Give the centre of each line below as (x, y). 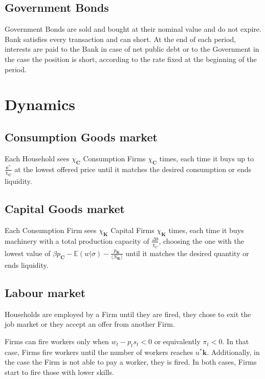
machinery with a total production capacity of (77, 240)
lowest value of (28, 253)
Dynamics (40, 104)
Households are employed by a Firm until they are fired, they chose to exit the (128, 314)
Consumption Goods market (81, 136)
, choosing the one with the (201, 240)
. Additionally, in (233, 352)
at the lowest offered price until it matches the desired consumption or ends (133, 169)
